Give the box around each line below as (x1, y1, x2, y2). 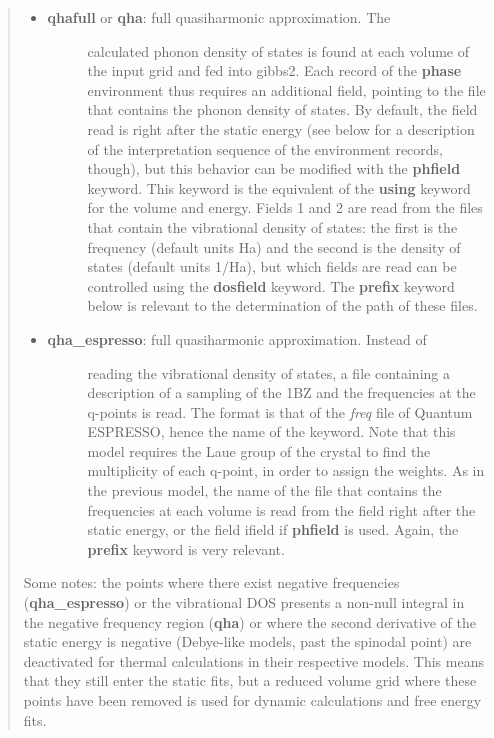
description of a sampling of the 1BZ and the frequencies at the (87, 382, 476, 403)
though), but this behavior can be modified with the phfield (87, 158, 461, 179)
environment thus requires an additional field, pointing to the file (87, 79, 486, 100)
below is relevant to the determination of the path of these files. (87, 295, 478, 316)
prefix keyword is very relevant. (87, 538, 285, 559)
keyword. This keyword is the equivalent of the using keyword (87, 177, 471, 198)
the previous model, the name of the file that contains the (87, 480, 442, 501)
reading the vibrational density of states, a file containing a (87, 362, 450, 383)
